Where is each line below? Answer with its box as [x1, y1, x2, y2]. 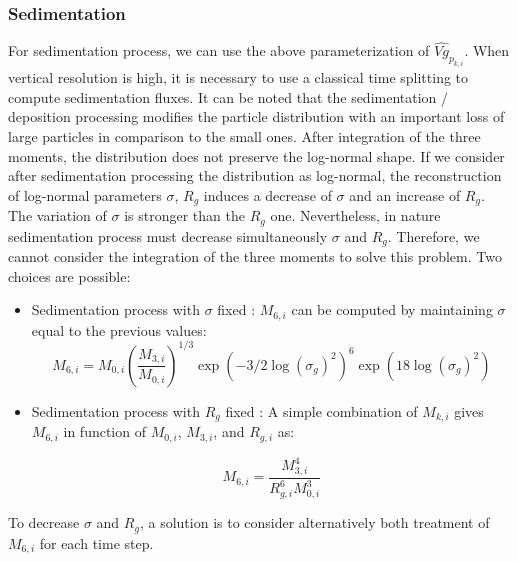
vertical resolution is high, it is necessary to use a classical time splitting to [8, 67, 469, 88]
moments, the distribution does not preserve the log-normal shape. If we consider [8, 145, 505, 166]
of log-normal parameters [8, 184, 162, 205]
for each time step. [39, 532, 154, 553]
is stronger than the [124, 205, 245, 226]
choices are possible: [8, 265, 131, 286]
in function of [63, 421, 146, 442]
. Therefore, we [387, 225, 480, 246]
